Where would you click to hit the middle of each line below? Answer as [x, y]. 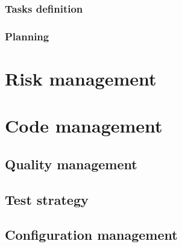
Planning [27, 36]
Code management [84, 126]
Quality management [71, 164]
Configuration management [91, 235]
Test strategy [47, 199]
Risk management [81, 78]
